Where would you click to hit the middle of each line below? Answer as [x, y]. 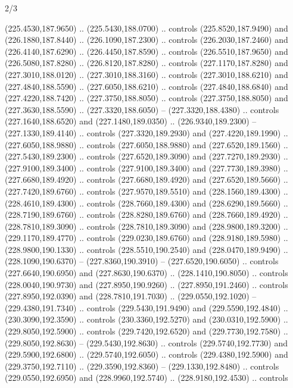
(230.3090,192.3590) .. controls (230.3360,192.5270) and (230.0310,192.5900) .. [146, 319]
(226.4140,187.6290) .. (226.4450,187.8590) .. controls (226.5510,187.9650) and [146, 51]
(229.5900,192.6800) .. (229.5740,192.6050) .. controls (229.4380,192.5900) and [146, 354]
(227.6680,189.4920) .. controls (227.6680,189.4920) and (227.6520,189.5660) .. [146, 179]
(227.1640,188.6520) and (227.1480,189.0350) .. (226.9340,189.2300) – [131, 121]
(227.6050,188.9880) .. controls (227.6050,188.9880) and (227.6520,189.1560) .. [146, 144]
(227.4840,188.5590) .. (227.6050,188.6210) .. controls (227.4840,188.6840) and [146, 86]
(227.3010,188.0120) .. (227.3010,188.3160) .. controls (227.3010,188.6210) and [146, 74]
